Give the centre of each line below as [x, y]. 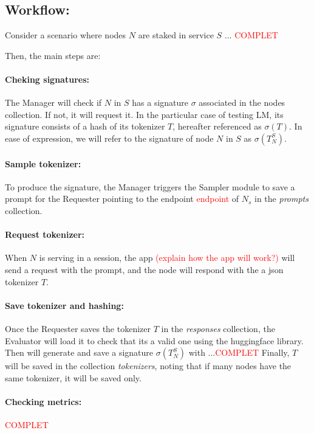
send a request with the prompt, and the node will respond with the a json [144, 269]
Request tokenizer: [45, 234]
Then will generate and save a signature [79, 352]
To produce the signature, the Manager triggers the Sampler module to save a [150, 186]
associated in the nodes [242, 102]
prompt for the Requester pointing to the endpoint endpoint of [122, 199]
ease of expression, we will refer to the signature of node [109, 138]
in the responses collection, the [218, 328]
